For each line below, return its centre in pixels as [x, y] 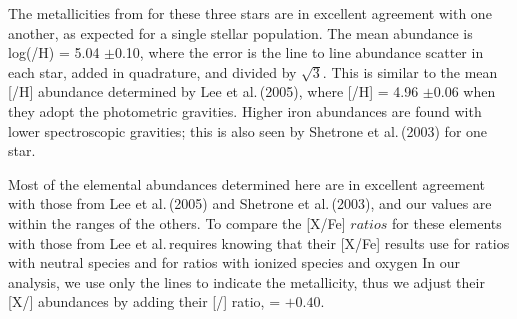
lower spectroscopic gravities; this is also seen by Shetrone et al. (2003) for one [248, 130]
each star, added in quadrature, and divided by [152, 71]
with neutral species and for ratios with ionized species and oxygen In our [234, 262]
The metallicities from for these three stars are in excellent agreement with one [250, 13]
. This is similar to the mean [410, 71]
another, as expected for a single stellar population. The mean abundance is [240, 32]
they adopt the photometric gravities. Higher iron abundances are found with [245, 110]
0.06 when [464, 91]
